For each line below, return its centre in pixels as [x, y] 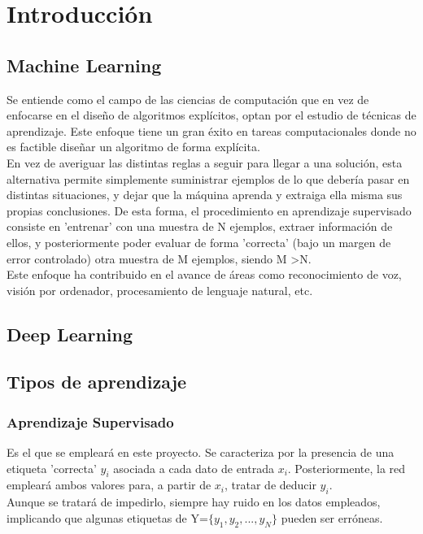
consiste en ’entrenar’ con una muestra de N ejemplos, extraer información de [200, 226]
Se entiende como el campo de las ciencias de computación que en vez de [188, 99]
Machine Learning [84, 65]
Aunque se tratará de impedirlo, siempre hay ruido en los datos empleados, [194, 502]
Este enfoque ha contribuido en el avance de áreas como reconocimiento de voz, [204, 274]
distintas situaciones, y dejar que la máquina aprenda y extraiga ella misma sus [205, 195]
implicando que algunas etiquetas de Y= [107, 517]
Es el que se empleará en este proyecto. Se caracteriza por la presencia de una [201, 452]
